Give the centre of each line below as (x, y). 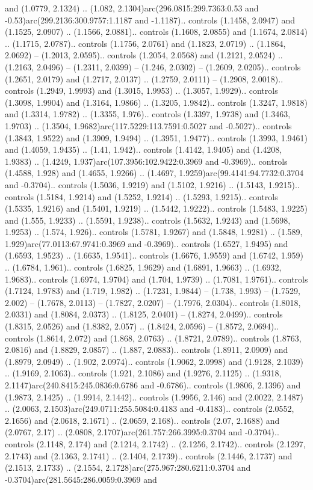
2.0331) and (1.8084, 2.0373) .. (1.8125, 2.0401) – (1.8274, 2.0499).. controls (144, 314)
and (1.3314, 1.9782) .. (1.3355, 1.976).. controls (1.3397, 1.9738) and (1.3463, (148, 114)
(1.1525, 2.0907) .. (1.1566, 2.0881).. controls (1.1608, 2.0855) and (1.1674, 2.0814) (156, 32)
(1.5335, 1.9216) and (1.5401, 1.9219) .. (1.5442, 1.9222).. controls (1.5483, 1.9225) (156, 208)
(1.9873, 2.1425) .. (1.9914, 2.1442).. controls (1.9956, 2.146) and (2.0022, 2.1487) (154, 397)
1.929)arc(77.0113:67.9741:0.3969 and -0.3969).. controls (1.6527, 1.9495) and (147, 243)
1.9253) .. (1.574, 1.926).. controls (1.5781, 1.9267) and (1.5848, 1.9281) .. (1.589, (154, 232)
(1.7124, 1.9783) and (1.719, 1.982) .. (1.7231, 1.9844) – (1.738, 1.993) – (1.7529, (153, 291)
